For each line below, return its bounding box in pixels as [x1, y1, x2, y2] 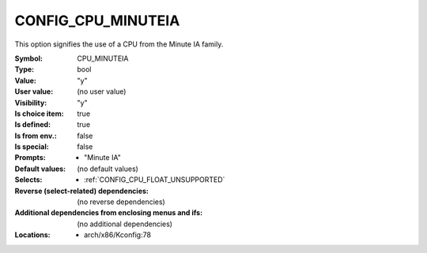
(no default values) [77, 164, 138, 173]
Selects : [14, 175, 43, 184]
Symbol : [14, 54, 43, 63]
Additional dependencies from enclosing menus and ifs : [14, 208, 203, 218]
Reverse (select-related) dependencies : [14, 186, 149, 195]
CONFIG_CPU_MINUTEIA [14, 12, 180, 29]
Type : [14, 65, 35, 74]
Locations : [14, 230, 51, 240]
